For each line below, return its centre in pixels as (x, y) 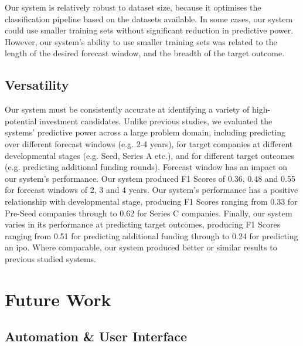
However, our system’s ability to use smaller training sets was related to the (141, 41)
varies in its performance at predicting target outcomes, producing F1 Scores (143, 224)
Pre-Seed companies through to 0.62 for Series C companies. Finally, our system (149, 213)
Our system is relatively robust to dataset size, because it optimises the (133, 7)
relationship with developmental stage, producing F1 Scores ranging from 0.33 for (151, 201)
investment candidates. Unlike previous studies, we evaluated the (156, 121)
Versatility (37, 85)
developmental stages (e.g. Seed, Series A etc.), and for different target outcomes (149, 155)
